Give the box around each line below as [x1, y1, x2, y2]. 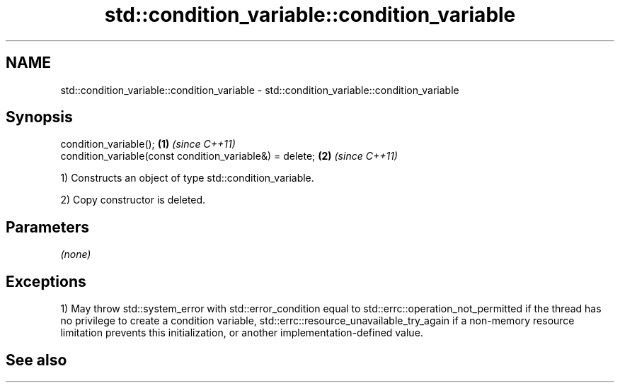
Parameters [6, 218, 89, 236]
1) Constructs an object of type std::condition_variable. [60, 172, 314, 184]
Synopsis [6, 108, 73, 127]
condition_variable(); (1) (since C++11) [60, 138, 236, 151]
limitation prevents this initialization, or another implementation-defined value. [60, 327, 423, 339]
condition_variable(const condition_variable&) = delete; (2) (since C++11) [60, 150, 398, 163]
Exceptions [6, 272, 86, 290]
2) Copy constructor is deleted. [60, 194, 206, 206]
